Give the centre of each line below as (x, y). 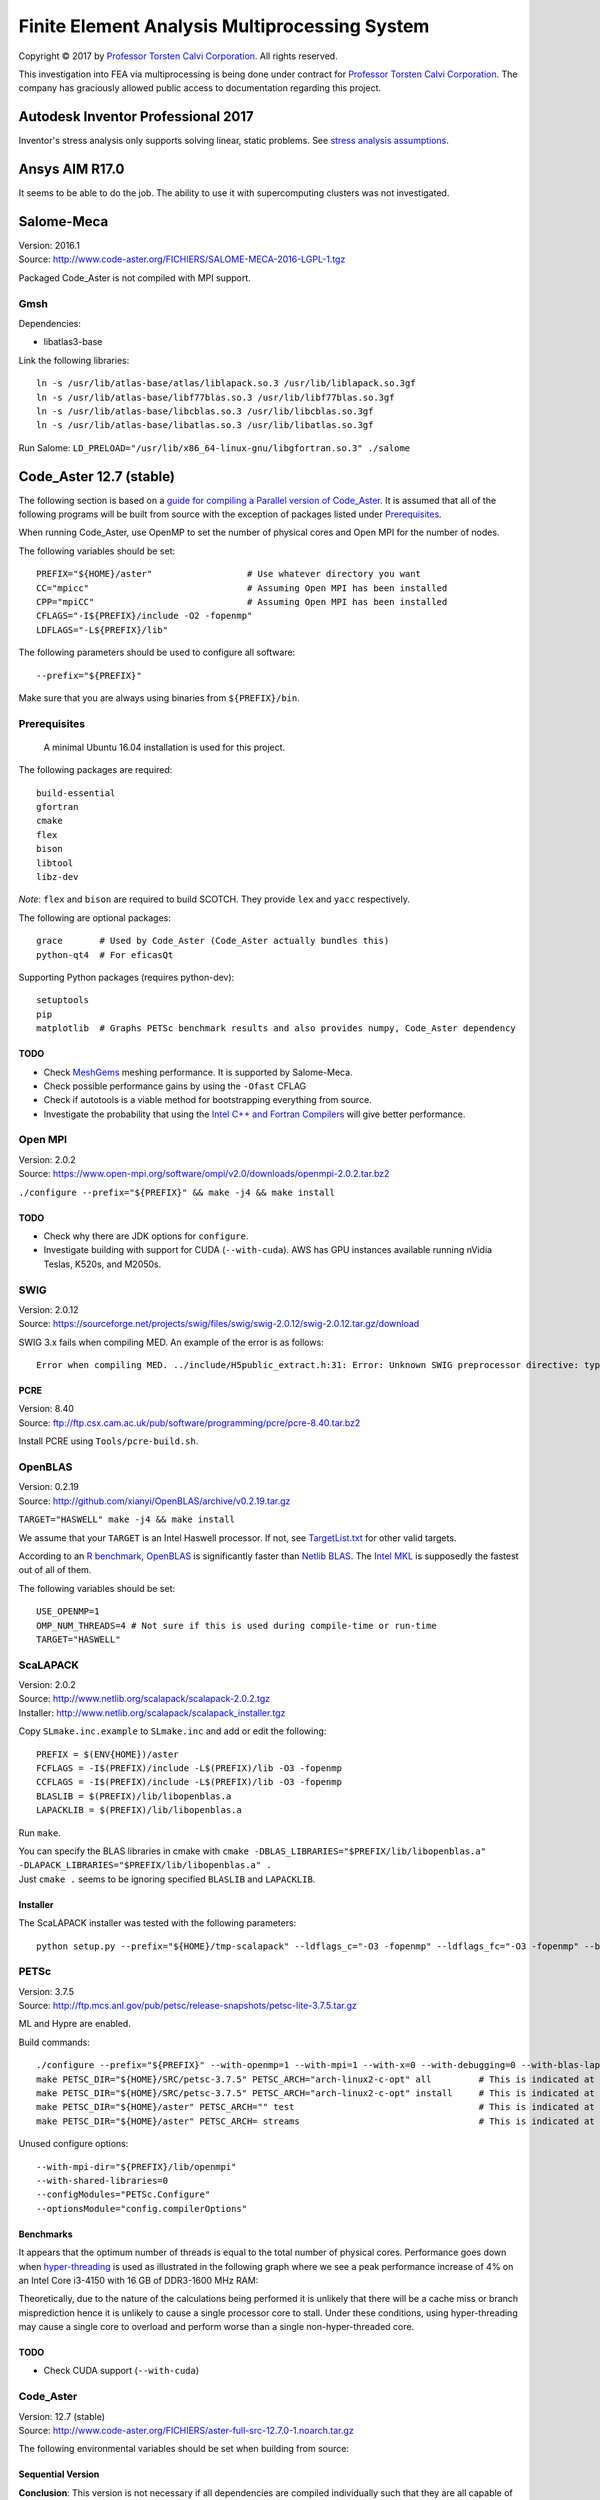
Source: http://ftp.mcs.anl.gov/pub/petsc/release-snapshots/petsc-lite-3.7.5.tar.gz (187, 2006)
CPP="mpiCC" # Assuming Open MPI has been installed (242, 601)
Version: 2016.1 (49, 246)
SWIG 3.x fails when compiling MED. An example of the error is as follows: (171, 1342)
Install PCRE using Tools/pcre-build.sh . (108, 1441)
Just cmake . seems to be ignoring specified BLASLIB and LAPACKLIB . (167, 1879)
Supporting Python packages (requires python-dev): (126, 977)
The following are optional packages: (95, 917)
